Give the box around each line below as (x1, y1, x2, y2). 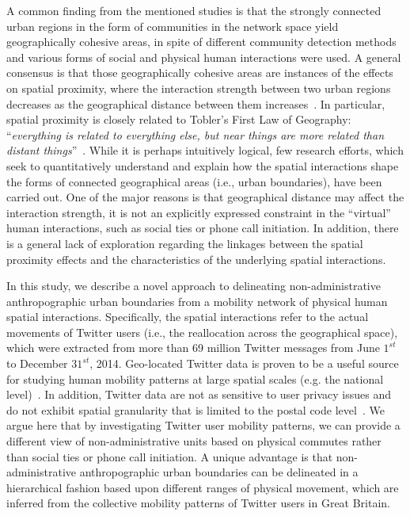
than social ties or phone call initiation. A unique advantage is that (6, 448, 333, 464)
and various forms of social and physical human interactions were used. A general (6, 48, 401, 65)
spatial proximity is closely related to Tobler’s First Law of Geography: (6, 111, 351, 128)
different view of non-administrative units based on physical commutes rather (6, 433, 382, 449)
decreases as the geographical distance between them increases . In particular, (6, 95, 385, 112)
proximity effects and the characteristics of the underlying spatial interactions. (6, 250, 386, 267)
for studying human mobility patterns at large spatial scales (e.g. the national (6, 370, 384, 387)
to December (6, 355, 68, 372)
